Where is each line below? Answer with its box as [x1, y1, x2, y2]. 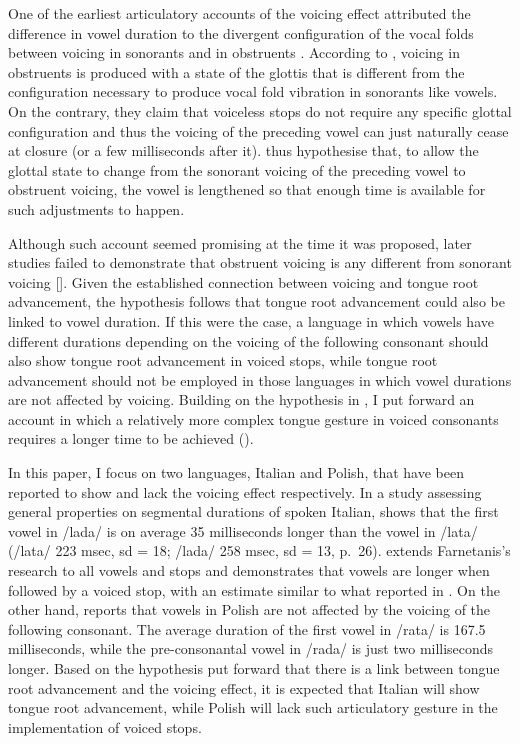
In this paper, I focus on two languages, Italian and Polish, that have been [8, 462, 464, 483]
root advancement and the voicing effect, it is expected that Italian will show [8, 677, 480, 698]
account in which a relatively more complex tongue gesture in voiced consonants [8, 408, 499, 429]
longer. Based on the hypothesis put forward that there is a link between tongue [8, 658, 500, 678]
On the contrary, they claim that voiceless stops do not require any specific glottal [8, 100, 512, 121]
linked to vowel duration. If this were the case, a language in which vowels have [8, 310, 494, 331]
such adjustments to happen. [8, 198, 185, 219]
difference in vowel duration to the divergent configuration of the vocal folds [8, 22, 474, 43]
